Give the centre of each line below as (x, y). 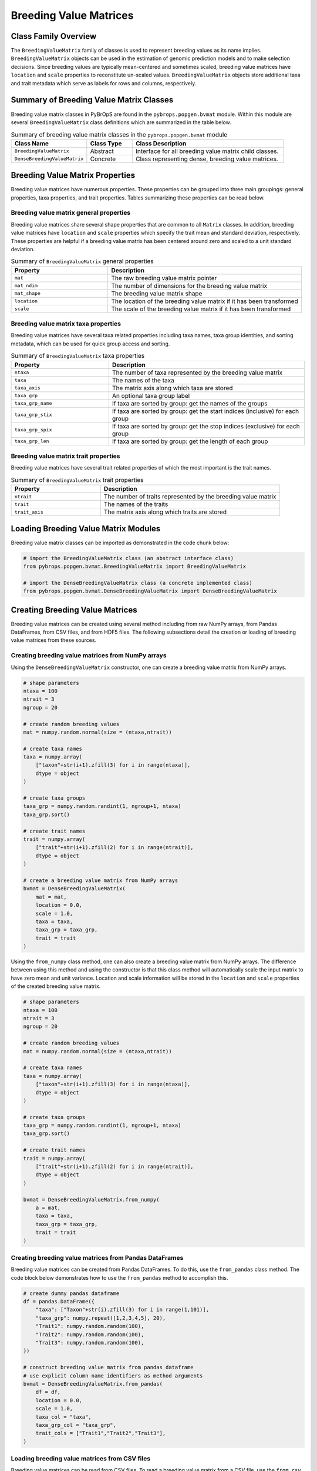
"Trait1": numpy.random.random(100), (90, 1326)
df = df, (48, 1392)
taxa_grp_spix (33, 430)
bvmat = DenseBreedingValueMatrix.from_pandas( (93, 1384)
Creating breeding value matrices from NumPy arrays (89, 655)
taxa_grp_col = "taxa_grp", (76, 1425)
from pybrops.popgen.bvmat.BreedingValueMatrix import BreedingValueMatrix (135, 566)
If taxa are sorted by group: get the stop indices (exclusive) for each (206, 426)
